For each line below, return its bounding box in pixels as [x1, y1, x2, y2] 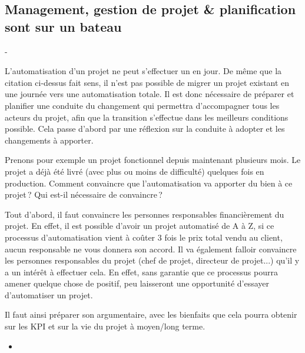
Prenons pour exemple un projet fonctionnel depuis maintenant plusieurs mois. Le [5, 154, 301, 166]
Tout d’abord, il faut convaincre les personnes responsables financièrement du [5, 208, 284, 220]
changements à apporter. [5, 134, 94, 146]
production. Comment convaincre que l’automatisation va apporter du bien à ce [5, 176, 293, 189]
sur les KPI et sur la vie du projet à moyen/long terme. [5, 320, 205, 332]
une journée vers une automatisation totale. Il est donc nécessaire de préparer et [5, 88, 294, 100]
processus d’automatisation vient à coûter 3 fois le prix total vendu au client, [5, 231, 283, 243]
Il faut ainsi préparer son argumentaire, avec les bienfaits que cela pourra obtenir [5, 308, 297, 321]
